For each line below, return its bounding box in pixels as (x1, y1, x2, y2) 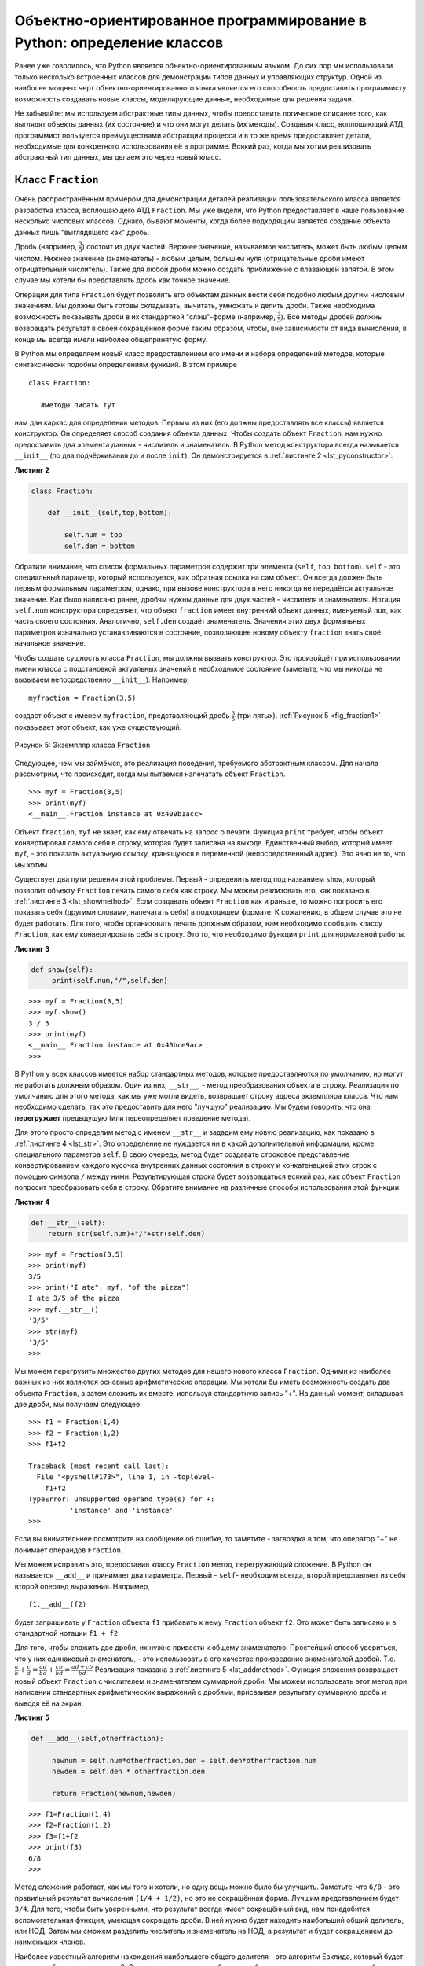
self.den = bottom (64, 541, 135, 550)
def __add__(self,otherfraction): (31, 1734, 164, 1743)
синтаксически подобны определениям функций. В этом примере (14, 360, 237, 370)
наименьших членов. (14, 1937, 86, 1946)
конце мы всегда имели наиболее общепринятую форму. (14, 334, 208, 344)
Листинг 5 (14, 1713, 50, 1722)
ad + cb (71, 1663, 93, 1671)
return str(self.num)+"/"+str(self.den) (47, 1229, 206, 1238)
